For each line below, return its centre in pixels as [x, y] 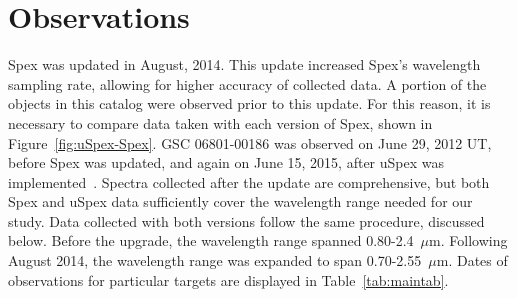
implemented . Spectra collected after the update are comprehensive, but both [249, 181]
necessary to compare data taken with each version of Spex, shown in [220, 122]
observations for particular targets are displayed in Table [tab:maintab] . [228, 279]
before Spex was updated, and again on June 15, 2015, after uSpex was [226, 162]
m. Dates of [472, 260]
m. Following [468, 240]
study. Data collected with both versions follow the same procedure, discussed [246, 220]
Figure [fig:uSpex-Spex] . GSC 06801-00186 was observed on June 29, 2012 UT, [250, 142]
